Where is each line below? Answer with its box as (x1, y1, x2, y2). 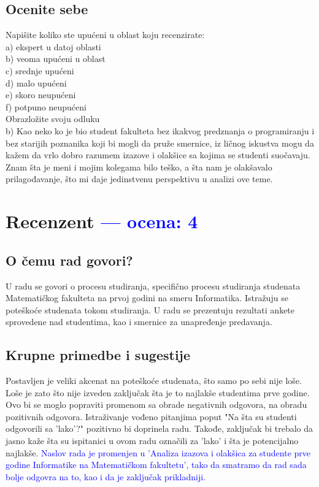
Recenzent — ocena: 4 (6, 209, 198, 234)
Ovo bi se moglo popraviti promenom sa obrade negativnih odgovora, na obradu (6, 398, 307, 411)
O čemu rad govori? (6, 250, 133, 269)
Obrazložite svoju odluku (6, 112, 100, 125)
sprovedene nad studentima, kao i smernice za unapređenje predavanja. (6, 315, 272, 328)
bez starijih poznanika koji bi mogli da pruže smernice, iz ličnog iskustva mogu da (6, 136, 314, 149)
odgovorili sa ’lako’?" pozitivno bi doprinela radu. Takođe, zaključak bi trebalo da (6, 422, 313, 435)
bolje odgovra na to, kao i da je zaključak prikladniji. (6, 470, 206, 483)
